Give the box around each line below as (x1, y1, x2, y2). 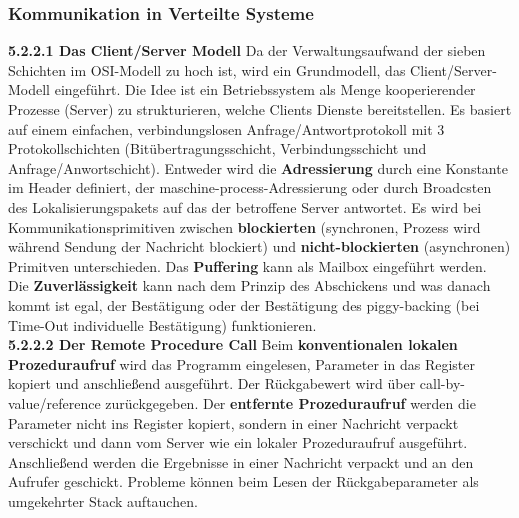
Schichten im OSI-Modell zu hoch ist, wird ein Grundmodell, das (8, 59, 406, 80)
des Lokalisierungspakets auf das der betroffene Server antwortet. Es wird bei (8, 196, 482, 217)
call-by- (419, 373, 465, 394)
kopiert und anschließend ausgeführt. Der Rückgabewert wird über (8, 373, 416, 394)
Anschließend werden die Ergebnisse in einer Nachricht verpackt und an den (8, 451, 474, 472)
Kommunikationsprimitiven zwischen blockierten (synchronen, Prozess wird (8, 216, 481, 237)
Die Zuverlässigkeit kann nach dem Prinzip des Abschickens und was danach (8, 275, 491, 296)
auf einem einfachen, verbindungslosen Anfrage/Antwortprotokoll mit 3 (8, 118, 445, 139)
